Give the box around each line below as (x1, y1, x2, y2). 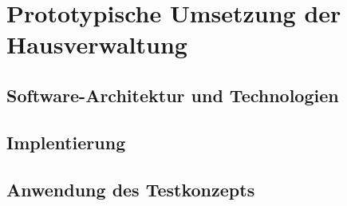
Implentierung (6, 129, 126, 154)
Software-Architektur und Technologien (6, 82, 339, 107)
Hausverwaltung (6, 28, 187, 61)
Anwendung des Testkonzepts (6, 176, 255, 201)
